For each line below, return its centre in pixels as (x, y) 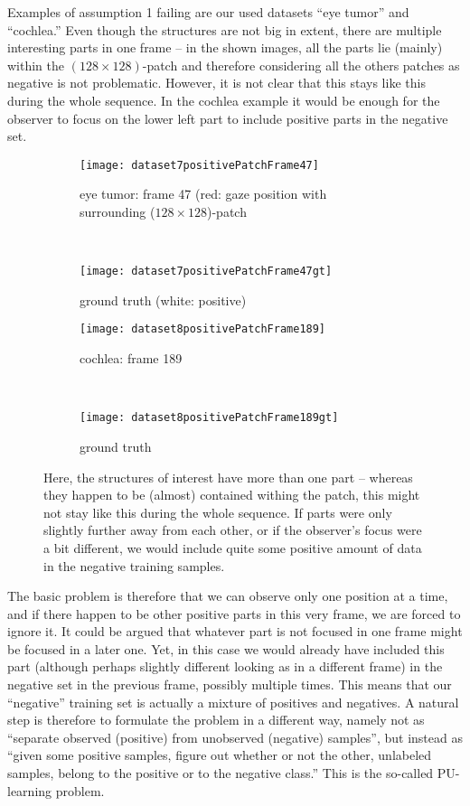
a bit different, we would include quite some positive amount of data (233, 547)
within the (36, 65)
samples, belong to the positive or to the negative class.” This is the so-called (221, 773)
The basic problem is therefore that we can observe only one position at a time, (228, 596)
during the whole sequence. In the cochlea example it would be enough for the (224, 100)
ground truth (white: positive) (163, 300)
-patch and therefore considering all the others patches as (301, 65)
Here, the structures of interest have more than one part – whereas (228, 477)
